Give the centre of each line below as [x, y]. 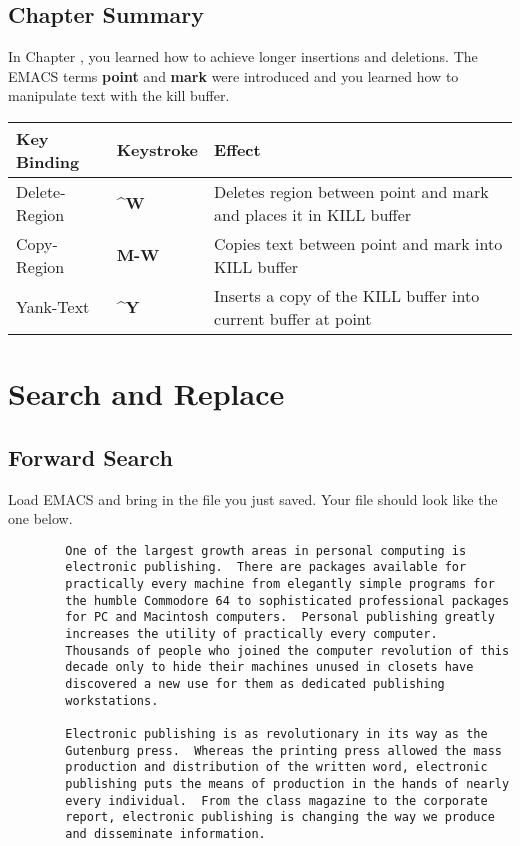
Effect [237, 150]
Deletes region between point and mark [351, 191]
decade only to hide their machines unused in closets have [269, 667]
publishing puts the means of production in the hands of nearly [287, 783]
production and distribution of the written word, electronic [276, 767]
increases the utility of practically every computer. [251, 634]
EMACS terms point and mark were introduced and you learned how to [233, 75]
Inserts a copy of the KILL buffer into [347, 295]
